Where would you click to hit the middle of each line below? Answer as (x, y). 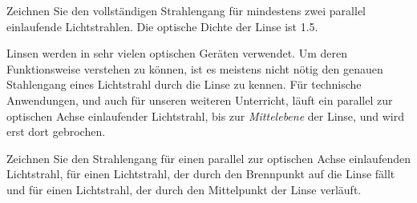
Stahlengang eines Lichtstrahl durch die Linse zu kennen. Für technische (184, 84)
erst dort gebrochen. (56, 131)
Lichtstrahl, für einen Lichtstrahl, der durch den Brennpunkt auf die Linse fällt (201, 174)
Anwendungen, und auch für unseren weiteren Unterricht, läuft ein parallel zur (200, 100)
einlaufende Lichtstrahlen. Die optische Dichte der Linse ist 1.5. (162, 26)
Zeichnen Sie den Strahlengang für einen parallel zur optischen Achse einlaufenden (208, 158)
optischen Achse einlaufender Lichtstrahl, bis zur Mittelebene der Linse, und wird (205, 115)
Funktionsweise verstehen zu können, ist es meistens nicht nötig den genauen (195, 68)
